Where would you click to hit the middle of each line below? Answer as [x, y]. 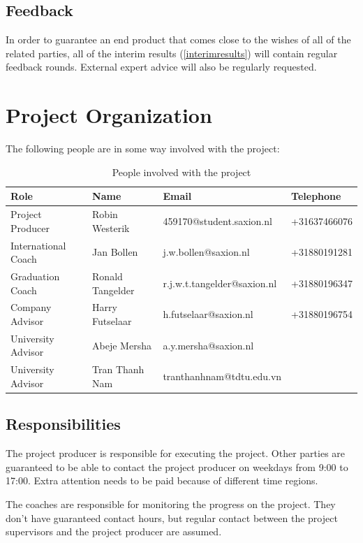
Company [31, 307]
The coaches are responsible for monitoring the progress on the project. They [171, 504]
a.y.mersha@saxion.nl [208, 345]
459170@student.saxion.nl [217, 220]
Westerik [111, 227]
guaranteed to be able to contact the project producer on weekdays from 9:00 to [177, 466]
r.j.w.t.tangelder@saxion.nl [220, 283]
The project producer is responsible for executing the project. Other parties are [176, 453]
